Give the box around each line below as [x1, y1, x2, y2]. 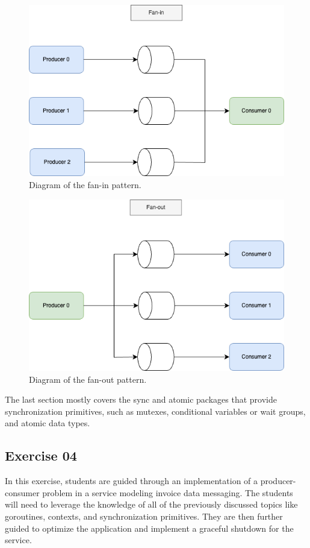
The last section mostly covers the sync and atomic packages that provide [5, 393, 277, 406]
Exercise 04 [5, 446, 77, 465]
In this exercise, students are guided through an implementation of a [5, 474, 258, 487]
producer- [260, 474, 296, 487]
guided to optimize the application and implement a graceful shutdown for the [5, 521, 294, 534]
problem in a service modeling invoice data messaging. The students [42, 486, 293, 499]
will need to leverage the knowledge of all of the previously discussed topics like [5, 498, 298, 511]
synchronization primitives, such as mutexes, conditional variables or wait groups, [5, 405, 306, 417]
